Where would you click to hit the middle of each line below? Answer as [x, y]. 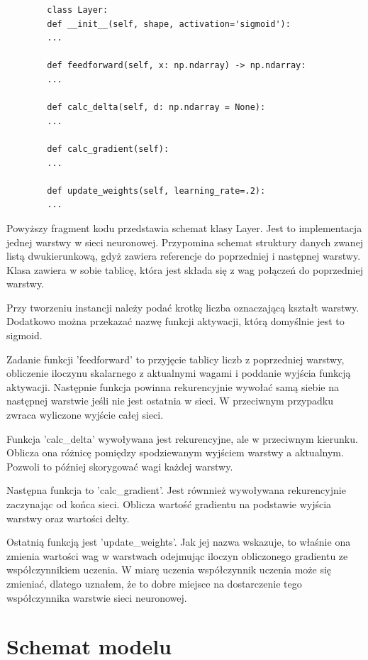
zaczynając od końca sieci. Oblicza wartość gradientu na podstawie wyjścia [169, 504]
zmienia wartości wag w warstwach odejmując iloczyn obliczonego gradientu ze [177, 555]
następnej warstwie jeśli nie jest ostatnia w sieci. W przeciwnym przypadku [170, 401]
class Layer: [78, 10]
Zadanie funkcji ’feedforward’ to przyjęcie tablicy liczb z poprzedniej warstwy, [175, 359]
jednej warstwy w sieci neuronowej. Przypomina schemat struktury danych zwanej [185, 242]
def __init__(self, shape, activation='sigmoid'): [169, 24]
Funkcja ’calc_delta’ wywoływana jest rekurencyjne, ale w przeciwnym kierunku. [182, 438]
